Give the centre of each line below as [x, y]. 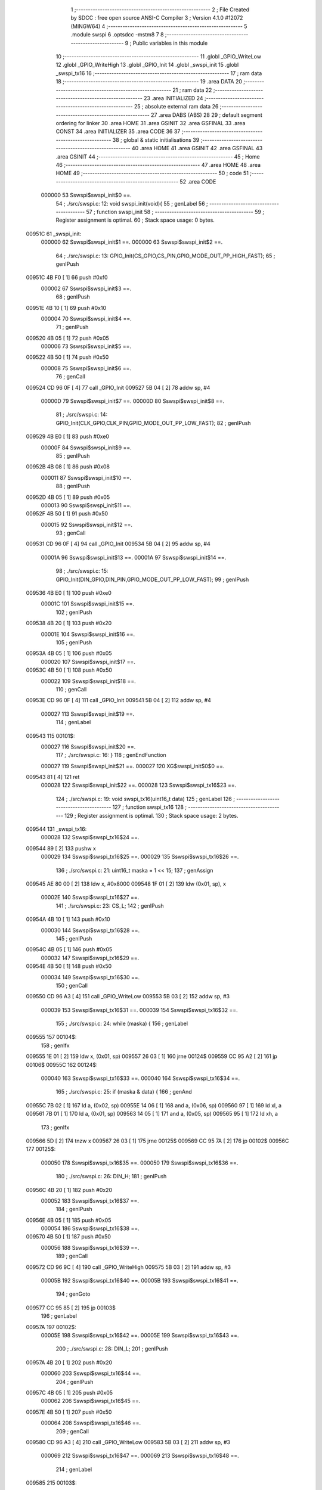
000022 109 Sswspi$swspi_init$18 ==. [89, 681]
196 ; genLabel [59, 1316]
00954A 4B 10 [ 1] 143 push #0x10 [68, 919]
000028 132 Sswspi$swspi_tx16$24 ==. [90, 837]
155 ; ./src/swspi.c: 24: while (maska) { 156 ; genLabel [122, 1024]
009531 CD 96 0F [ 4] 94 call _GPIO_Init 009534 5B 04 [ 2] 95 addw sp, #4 [118, 544]
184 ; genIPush [74, 1209]
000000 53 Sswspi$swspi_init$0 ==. [86, 195]
